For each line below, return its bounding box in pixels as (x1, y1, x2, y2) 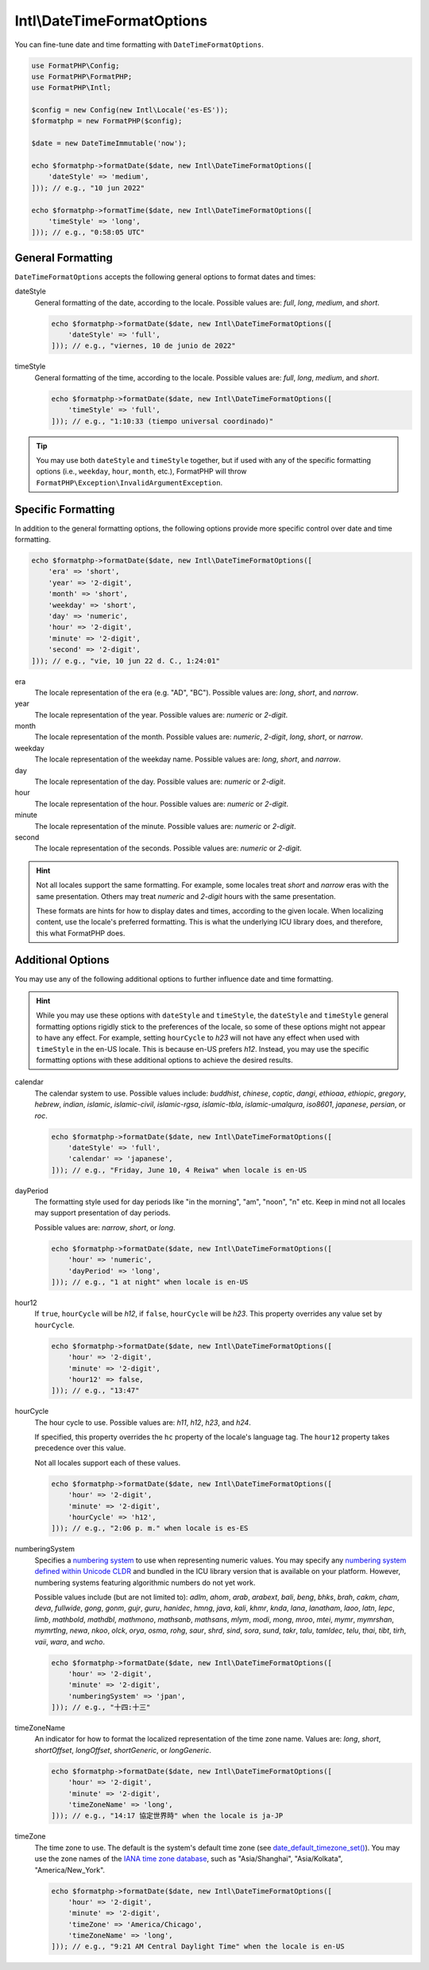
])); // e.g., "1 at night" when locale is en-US (51, 1278, 249, 1287)
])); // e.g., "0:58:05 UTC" (31, 228, 145, 237)
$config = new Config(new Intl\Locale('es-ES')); (31, 106, 229, 115)
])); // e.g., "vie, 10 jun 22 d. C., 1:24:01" (31, 656, 220, 665)
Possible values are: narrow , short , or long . (34, 1222, 176, 1232)
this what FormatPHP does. (36, 928, 126, 938)
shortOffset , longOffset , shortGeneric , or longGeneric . (34, 1745, 212, 1754)
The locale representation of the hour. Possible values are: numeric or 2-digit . (34, 799, 289, 808)
